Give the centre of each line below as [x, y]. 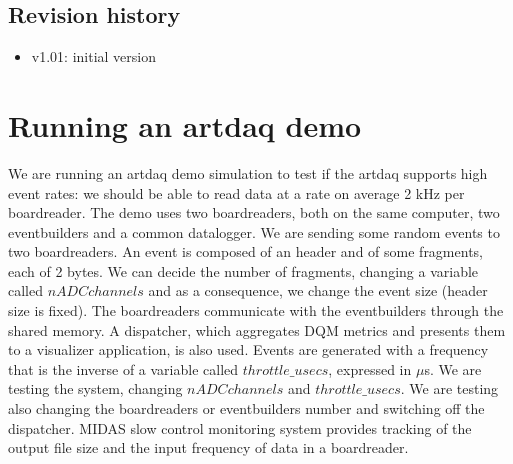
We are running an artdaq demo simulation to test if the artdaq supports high [248, 172]
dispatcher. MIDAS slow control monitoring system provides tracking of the [240, 427]
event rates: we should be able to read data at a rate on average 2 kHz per [236, 192]
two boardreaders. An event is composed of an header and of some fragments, [245, 251]
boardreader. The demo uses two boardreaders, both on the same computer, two [254, 212]
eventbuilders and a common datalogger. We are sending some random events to [254, 231]
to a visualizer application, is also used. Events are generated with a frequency [248, 349]
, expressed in [370, 368]
